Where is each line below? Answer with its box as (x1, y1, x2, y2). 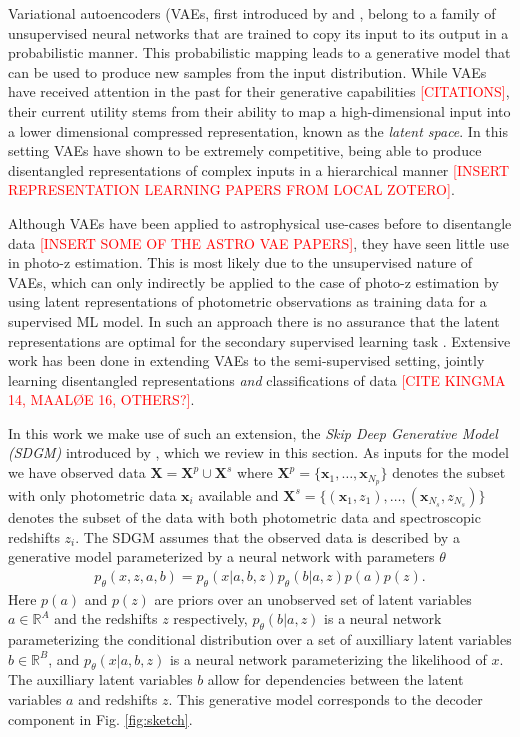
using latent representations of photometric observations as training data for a (8, 291, 487, 312)
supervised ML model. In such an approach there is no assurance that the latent (8, 310, 500, 331)
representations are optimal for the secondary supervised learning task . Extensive (8, 330, 511, 351)
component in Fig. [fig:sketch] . (8, 708, 193, 729)
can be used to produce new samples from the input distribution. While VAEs (8, 61, 487, 82)
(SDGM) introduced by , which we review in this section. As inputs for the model (8, 442, 509, 463)
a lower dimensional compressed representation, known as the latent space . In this (8, 120, 508, 141)
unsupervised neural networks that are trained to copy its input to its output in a (8, 22, 509, 43)
